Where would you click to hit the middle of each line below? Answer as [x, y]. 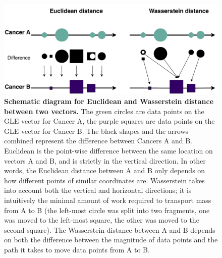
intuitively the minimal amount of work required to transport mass [108, 200]
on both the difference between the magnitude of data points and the [111, 240]
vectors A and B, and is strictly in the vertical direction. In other [105, 160]
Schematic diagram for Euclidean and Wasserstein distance [109, 101]
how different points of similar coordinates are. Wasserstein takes [104, 180]
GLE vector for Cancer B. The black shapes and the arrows [96, 131]
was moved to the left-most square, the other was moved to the [102, 220]
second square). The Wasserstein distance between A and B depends [110, 229]
